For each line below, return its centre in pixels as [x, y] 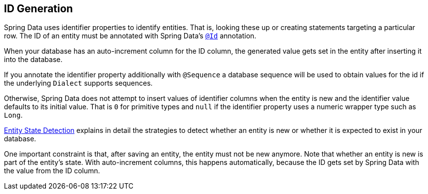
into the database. [33, 60]
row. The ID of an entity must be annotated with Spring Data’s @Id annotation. [130, 36]
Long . [13, 115]
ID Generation [39, 9]
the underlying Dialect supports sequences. [78, 83]
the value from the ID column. [52, 171]
